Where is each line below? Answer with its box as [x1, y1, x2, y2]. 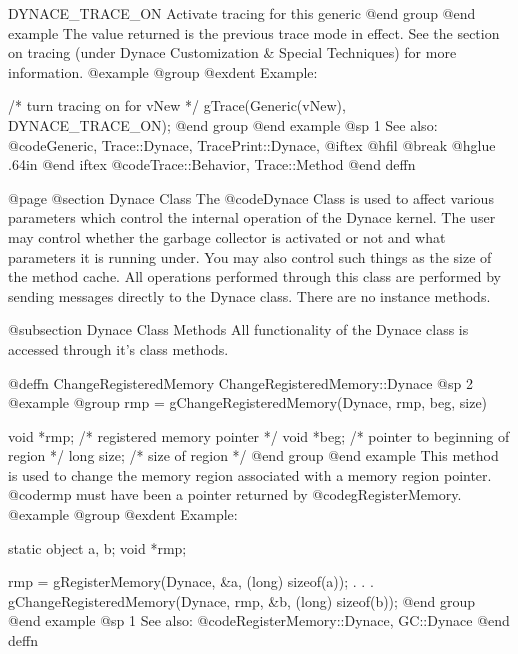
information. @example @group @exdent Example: [8, 61, 318, 82]
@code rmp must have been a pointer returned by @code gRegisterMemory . [8, 484, 462, 505]
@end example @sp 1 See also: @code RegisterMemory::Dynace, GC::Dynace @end [8, 610, 510, 631]
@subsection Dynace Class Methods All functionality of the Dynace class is [8, 319, 469, 340]
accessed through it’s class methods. [8, 338, 229, 359]
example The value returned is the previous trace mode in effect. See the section [8, 22, 500, 43]
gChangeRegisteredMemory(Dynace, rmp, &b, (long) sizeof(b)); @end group [8, 590, 476, 611]
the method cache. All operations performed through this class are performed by [8, 266, 501, 287]
